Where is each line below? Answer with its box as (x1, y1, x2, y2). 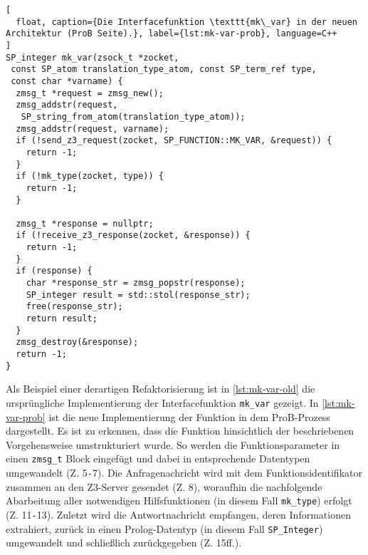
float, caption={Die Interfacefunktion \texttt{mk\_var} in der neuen (16, 16, 357, 27)
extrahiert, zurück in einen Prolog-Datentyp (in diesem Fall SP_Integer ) (6, 521, 323, 536)
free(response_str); (26, 301, 123, 312)
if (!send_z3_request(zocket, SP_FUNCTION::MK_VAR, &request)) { (16, 135, 332, 146)
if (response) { (16, 266, 93, 276)
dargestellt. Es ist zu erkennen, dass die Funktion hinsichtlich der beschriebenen (6, 423, 354, 438)
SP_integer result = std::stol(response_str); (26, 289, 251, 300)
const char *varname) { (11, 76, 123, 86)
